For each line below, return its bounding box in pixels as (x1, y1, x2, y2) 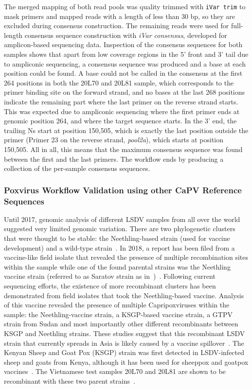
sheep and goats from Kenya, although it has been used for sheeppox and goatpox (4, 356, 249, 367)
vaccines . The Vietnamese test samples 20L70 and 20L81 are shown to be (4, 366, 226, 376)
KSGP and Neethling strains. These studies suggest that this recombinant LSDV (4, 328, 245, 338)
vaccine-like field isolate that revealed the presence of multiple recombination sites (4, 252, 249, 262)
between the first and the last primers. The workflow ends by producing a (4, 153, 224, 164)
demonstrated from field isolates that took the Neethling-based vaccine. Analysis (4, 290, 244, 300)
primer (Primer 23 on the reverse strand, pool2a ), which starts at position (4, 135, 224, 145)
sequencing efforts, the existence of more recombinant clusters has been (4, 281, 216, 291)
